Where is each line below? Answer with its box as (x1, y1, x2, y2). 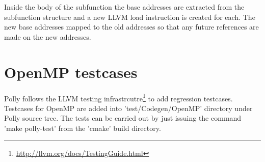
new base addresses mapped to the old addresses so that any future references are (4, 21, 259, 32)
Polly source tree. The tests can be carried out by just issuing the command (4, 113, 242, 123)
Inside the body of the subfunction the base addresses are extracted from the (4, 2, 245, 12)
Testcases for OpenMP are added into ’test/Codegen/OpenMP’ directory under (4, 102, 253, 113)
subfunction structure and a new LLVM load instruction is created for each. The (4, 11, 255, 22)
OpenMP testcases (4, 61, 138, 82)
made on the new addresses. (4, 31, 91, 42)
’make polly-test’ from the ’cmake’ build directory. (4, 122, 161, 133)
